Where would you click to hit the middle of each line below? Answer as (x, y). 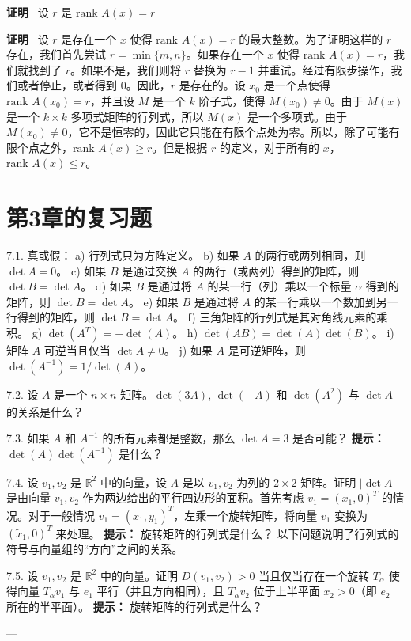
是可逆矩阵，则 (267, 350)
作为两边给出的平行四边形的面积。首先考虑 (193, 497)
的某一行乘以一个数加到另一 (326, 301)
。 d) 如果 (106, 286)
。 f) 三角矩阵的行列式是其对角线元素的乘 (280, 317)
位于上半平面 (287, 591)
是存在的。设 (212, 85)
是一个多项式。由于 (297, 116)
